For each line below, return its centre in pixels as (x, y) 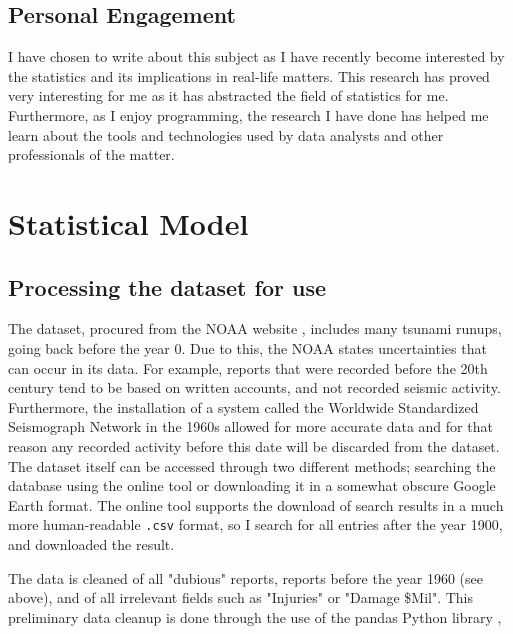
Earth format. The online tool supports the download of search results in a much (256, 504)
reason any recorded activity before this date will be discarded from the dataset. (254, 445)
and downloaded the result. (91, 543)
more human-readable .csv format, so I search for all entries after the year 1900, (255, 524)
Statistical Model (128, 222)
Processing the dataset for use (167, 286)
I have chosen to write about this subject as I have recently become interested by (256, 56)
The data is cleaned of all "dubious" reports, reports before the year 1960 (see (246, 577)
